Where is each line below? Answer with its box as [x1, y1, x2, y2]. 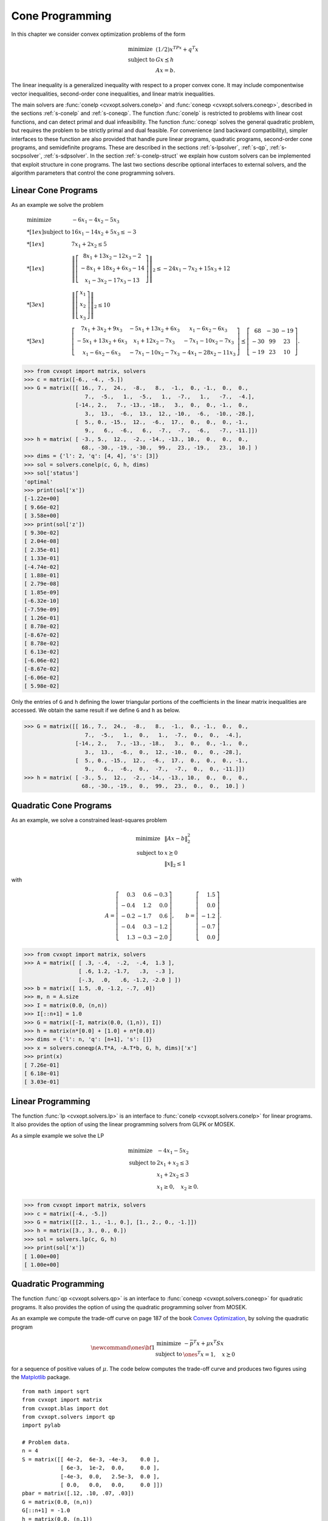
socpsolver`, [11, 152, 43, 159]
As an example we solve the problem [11, 201, 104, 208]
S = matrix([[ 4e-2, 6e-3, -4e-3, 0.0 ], [22, 1456, 160, 1463]
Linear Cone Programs [11, 185, 98, 195]
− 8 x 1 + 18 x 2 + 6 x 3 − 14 [81, 265, 145, 273]
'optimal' [24, 478, 53, 485]
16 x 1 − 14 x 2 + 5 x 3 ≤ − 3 [71, 228, 137, 237]
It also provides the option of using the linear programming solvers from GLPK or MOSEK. [11, 1121, 236, 1128]
